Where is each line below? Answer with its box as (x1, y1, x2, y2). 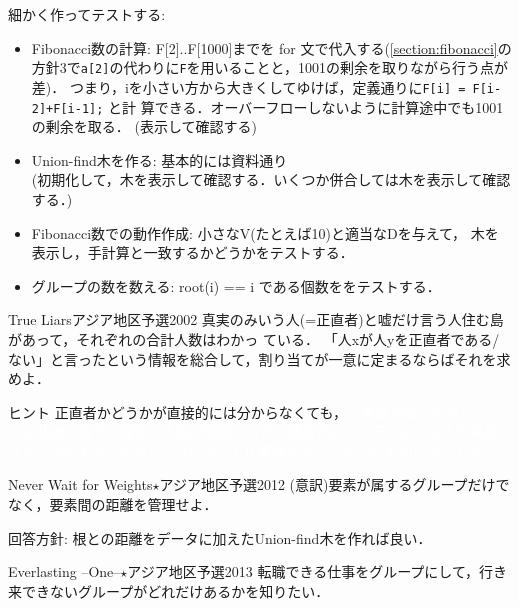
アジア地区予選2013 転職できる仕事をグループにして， (127, 561, 479, 582)
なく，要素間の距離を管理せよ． (8, 494, 218, 515)
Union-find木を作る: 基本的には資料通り (31, 149, 288, 170)
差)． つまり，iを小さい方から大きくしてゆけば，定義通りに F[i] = (31, 76, 466, 97)
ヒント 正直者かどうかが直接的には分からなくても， (8, 401, 347, 422)
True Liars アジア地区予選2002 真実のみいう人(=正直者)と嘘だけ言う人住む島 (8, 309, 504, 330)
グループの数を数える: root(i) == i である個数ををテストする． (31, 275, 441, 296)
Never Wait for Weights (8, 474, 153, 495)
